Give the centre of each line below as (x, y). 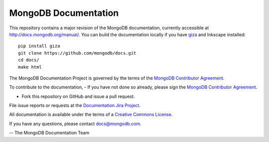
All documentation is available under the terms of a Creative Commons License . (91, 115)
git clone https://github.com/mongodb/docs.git (77, 53)
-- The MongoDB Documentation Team (49, 133)
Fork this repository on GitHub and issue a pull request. (78, 96)
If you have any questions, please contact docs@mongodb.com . (75, 124)
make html (30, 67)
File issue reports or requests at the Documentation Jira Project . (75, 106)
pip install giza (39, 46)
